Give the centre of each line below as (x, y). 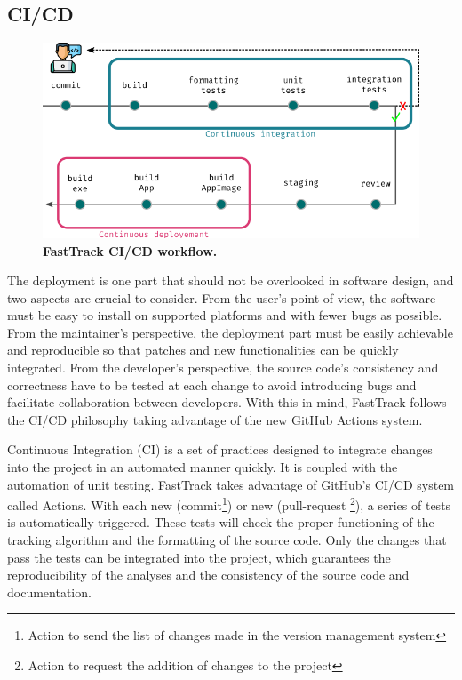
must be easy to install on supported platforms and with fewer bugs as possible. (225, 315)
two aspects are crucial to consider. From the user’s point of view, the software (222, 297)
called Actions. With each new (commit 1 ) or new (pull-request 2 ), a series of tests (229, 504)
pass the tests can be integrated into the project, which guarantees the (199, 557)
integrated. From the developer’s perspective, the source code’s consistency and (223, 368)
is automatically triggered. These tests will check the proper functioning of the (221, 522)
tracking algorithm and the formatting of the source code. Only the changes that (227, 540)
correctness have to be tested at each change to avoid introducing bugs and (212, 384)
